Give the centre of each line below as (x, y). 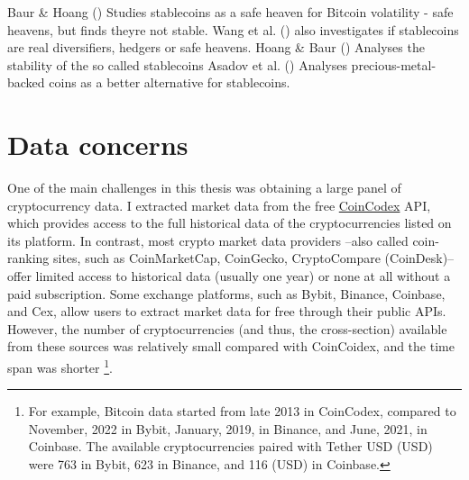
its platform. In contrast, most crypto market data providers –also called (208, 240)
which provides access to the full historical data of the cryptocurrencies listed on (230, 223)
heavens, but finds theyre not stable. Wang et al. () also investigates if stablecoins (233, 29)
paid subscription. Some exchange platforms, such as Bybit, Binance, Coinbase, (226, 293)
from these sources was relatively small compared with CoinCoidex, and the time (231, 346)
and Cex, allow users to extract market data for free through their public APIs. (227, 311)
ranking (28, 258)
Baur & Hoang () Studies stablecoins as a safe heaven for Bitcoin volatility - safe (230, 12)
